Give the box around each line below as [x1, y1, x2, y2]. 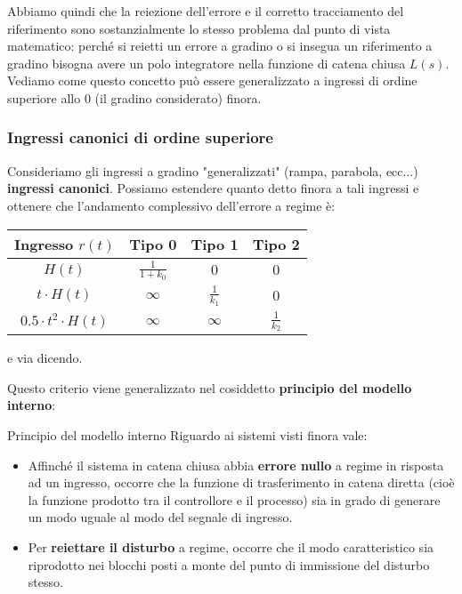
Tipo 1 [190, 233, 239, 254]
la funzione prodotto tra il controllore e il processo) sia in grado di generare [28, 490, 441, 509]
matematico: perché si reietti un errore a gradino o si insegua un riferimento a [7, 36, 433, 55]
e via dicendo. [7, 349, 83, 367]
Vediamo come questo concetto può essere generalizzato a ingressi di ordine [7, 71, 417, 90]
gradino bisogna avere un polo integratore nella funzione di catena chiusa [7, 53, 406, 72]
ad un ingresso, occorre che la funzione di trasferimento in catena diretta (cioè [28, 473, 455, 492]
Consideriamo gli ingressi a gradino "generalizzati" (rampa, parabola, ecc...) [7, 161, 418, 180]
